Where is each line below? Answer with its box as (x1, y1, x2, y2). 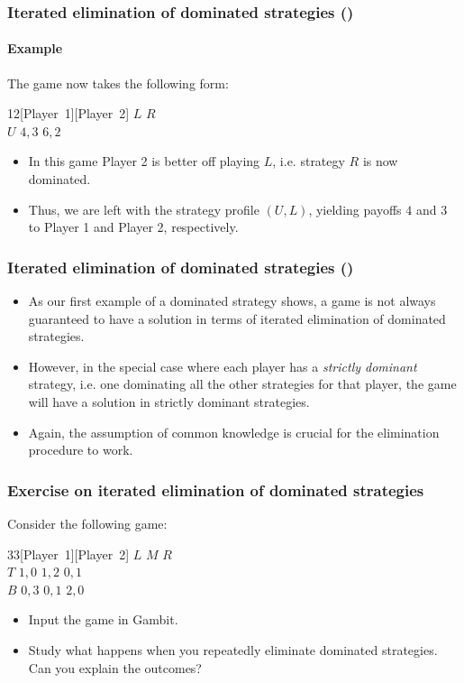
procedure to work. (28, 440, 133, 459)
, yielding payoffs (308, 199, 402, 218)
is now (362, 152, 398, 171)
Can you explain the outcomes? (28, 658, 202, 677)
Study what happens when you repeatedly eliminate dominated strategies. (28, 640, 438, 659)
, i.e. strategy (272, 152, 345, 171)
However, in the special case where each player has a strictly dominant (28, 356, 417, 375)
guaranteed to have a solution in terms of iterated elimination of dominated (28, 309, 446, 328)
